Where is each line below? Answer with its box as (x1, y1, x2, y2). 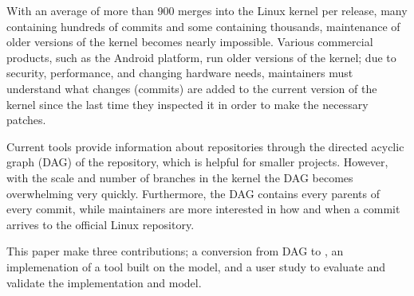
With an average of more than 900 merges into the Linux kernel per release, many (6, 2, 408, 18)
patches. (6, 111, 46, 128)
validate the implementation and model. (6, 274, 202, 290)
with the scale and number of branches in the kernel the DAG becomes (6, 169, 353, 185)
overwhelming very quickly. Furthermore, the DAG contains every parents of (6, 185, 380, 201)
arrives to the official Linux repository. (6, 216, 195, 232)
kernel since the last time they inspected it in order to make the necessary (6, 95, 369, 112)
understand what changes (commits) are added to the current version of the (6, 80, 377, 96)
